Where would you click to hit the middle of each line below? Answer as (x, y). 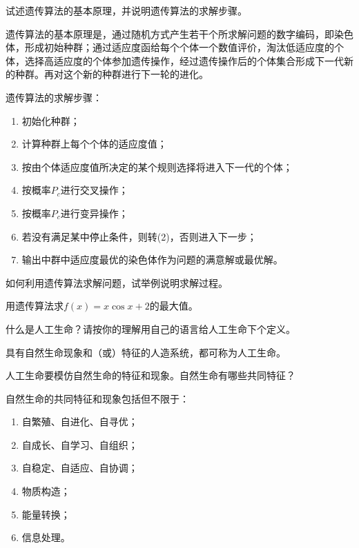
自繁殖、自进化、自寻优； (80, 422)
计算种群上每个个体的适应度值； (94, 144)
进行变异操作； (94, 213)
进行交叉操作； (94, 190)
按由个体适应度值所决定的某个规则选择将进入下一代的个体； (157, 166)
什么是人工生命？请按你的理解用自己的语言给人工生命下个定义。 (151, 328)
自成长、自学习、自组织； (80, 444)
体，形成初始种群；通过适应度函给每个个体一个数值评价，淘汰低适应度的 (170, 47)
